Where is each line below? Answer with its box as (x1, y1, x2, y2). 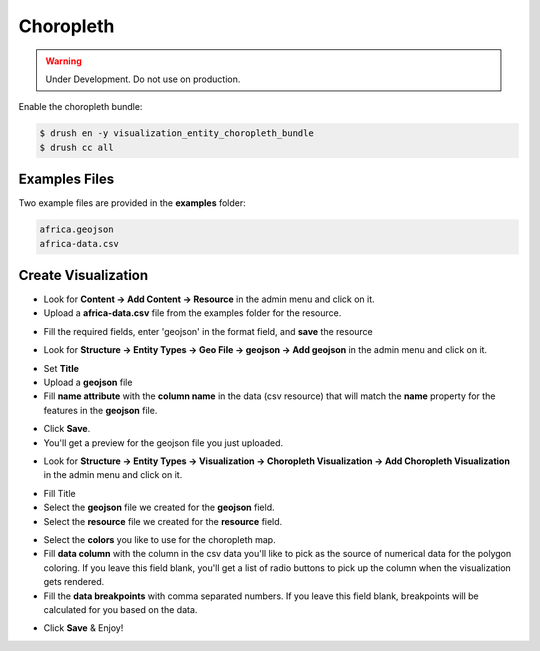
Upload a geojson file (43, 376, 133, 389)
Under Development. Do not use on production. (45, 73, 241, 85)
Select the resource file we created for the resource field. (43, 515, 283, 527)
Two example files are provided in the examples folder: (18, 197, 247, 209)
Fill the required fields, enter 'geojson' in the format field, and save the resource (43, 325, 374, 337)
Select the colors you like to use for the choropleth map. (43, 533, 276, 545)
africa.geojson (39, 224, 114, 235)
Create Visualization (18, 266, 149, 284)
